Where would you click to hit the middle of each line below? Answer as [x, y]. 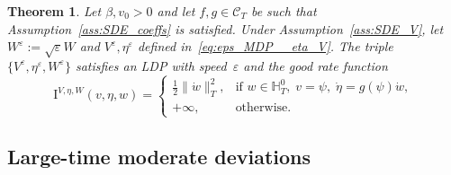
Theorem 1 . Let [54, 11]
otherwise [262, 108]
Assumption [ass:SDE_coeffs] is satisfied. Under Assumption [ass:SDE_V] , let [225, 28]
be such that [284, 11]
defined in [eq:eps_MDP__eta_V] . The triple [265, 46]
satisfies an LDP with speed [151, 65]
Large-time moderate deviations [159, 156]
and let [176, 11]
